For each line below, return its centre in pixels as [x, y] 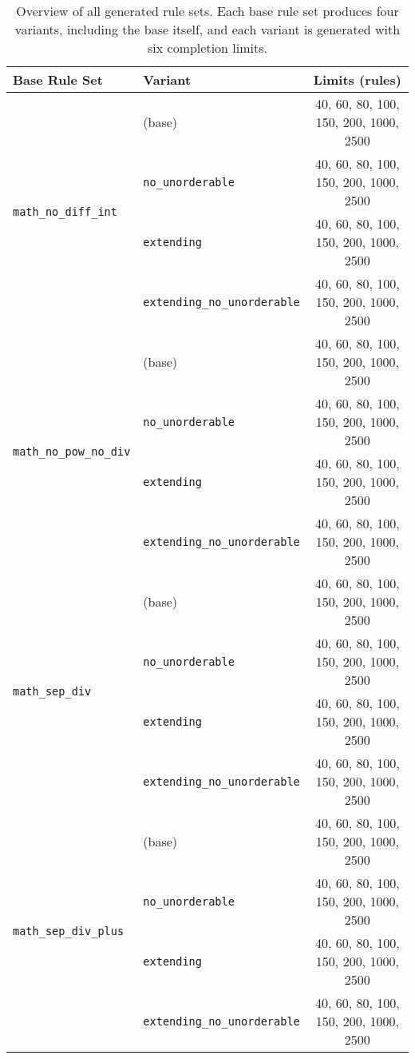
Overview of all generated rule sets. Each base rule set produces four [207, 11]
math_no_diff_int [65, 212]
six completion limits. [207, 48]
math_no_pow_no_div [72, 452]
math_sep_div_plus [69, 931]
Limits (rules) [357, 80]
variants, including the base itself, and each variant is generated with [207, 29]
